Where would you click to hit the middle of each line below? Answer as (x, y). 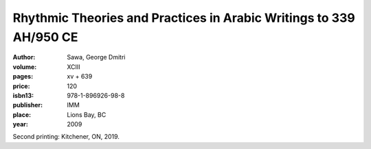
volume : (25, 67)
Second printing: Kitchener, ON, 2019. (66, 137)
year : (21, 124)
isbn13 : (23, 95)
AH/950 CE (45, 37)
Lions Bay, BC (87, 114)
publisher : (28, 105)
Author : (24, 57)
